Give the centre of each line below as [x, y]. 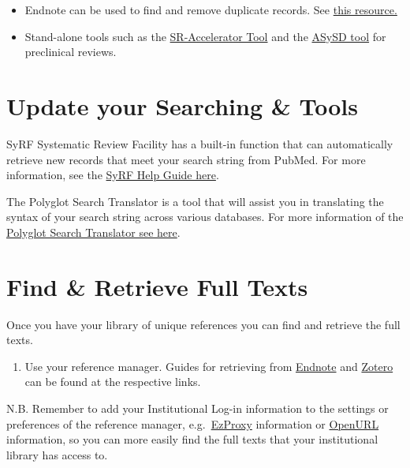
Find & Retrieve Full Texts [157, 286]
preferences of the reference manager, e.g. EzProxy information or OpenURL [193, 423]
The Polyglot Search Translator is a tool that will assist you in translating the [195, 201]
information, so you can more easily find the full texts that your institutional [192, 439]
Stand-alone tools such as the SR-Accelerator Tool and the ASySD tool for [205, 36]
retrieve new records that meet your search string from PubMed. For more [186, 159]
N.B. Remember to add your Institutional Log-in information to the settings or [198, 408]
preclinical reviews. [71, 52]
